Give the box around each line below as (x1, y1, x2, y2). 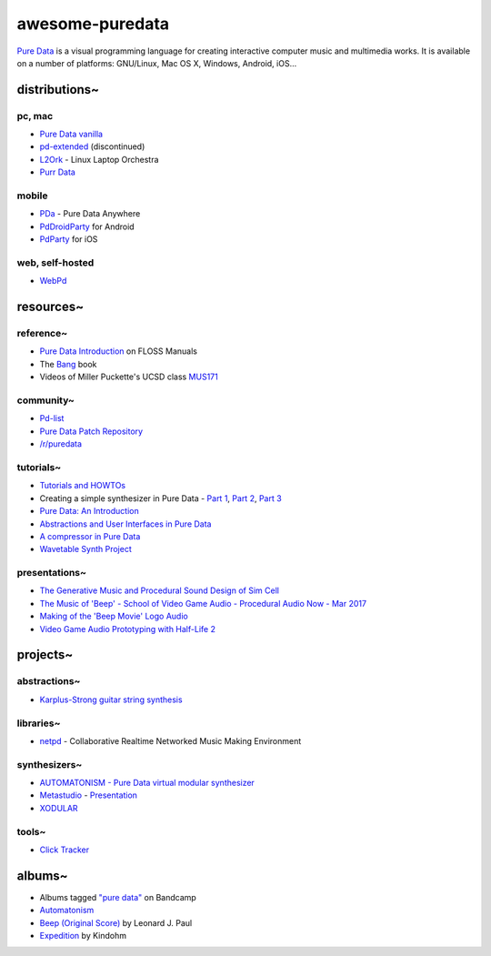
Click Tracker (39, 844, 90, 855)
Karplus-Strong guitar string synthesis (39, 694, 183, 705)
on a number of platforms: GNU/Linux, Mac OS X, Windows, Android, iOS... (16, 57, 297, 68)
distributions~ (16, 82, 100, 97)
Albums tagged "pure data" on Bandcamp (39, 891, 197, 902)
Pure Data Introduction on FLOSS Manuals (39, 346, 197, 357)
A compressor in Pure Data (39, 530, 141, 541)
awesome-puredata (16, 14, 170, 34)
